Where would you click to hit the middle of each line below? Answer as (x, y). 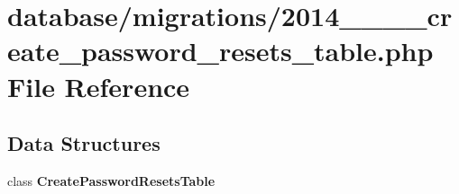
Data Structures (84, 143)
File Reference (99, 86)
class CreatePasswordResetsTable (111, 180)
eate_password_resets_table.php (220, 51)
